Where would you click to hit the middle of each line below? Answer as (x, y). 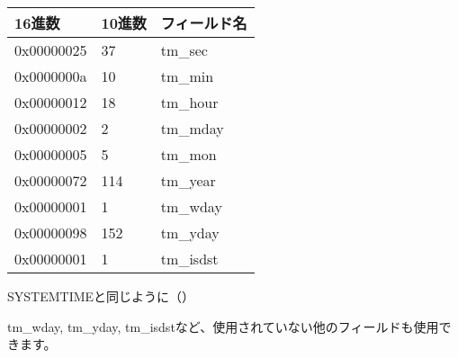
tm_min (187, 76)
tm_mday (192, 128)
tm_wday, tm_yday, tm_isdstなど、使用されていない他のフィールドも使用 (223, 326)
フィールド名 (204, 23)
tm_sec (184, 50)
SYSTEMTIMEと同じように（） (101, 296)
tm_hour (189, 102)
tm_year (188, 180)
